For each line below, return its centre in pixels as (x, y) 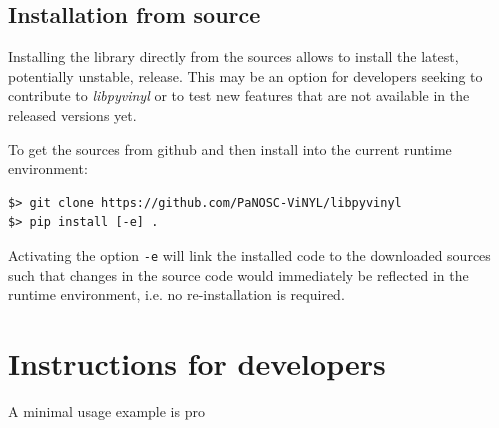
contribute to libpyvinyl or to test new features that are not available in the (239, 95)
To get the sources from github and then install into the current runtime (230, 148)
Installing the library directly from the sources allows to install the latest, (233, 56)
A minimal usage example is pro (106, 410)
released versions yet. (72, 114)
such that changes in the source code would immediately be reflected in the (238, 274)
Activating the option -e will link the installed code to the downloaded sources (249, 254)
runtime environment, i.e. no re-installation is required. (176, 294)
